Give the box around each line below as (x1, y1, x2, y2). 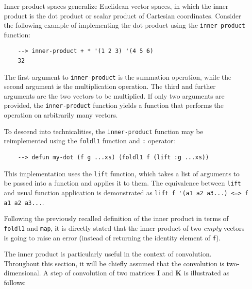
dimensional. (4, 268, 41, 278)
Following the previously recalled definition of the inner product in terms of (4, 213, 229, 223)
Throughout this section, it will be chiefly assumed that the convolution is (4, 258, 224, 268)
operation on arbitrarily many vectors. (4, 110, 118, 120)
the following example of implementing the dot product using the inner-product (4, 20, 245, 30)
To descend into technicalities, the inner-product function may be (4, 126, 203, 136)
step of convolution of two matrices (50, 268, 155, 278)
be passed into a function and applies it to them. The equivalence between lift (4, 178, 241, 188)
